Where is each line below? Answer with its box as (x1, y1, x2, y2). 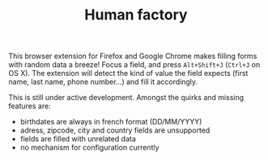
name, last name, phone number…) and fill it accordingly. (8, 77, 198, 86)
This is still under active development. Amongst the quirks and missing (8, 93, 245, 103)
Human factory (84, 6, 188, 24)
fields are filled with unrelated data (19, 134, 136, 144)
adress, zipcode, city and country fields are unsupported (19, 125, 211, 135)
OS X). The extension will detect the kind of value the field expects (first (8, 69, 249, 78)
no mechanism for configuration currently (19, 143, 160, 153)
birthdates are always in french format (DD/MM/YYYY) (19, 117, 202, 127)
